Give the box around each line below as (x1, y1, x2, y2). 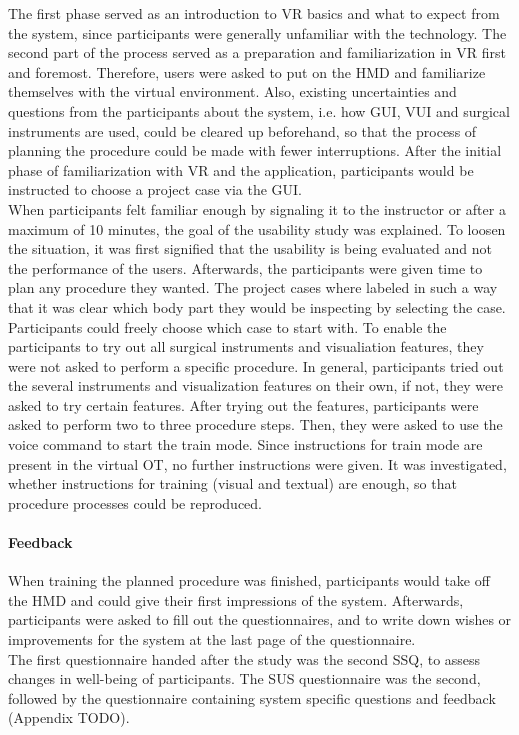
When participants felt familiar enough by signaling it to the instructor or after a (8, 198, 506, 219)
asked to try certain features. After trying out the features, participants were (8, 394, 479, 415)
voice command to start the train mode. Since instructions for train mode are (8, 434, 483, 455)
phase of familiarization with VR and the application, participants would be (8, 159, 474, 180)
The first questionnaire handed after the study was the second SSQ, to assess (8, 648, 481, 669)
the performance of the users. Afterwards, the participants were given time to (8, 257, 483, 278)
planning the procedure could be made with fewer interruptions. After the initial (8, 140, 502, 161)
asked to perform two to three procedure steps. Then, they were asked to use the (8, 414, 503, 435)
